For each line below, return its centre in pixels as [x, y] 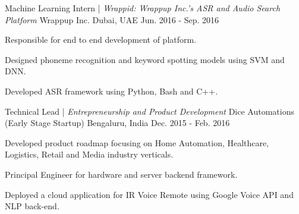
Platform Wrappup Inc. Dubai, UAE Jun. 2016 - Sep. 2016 [112, 19]
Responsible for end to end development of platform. [101, 40]
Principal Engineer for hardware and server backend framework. [121, 174]
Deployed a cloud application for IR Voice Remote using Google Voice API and [149, 194]
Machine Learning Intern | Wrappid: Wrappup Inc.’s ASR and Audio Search [143, 8]
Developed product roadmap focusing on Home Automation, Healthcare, [137, 142]
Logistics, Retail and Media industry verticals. [89, 154]
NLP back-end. [32, 206]
